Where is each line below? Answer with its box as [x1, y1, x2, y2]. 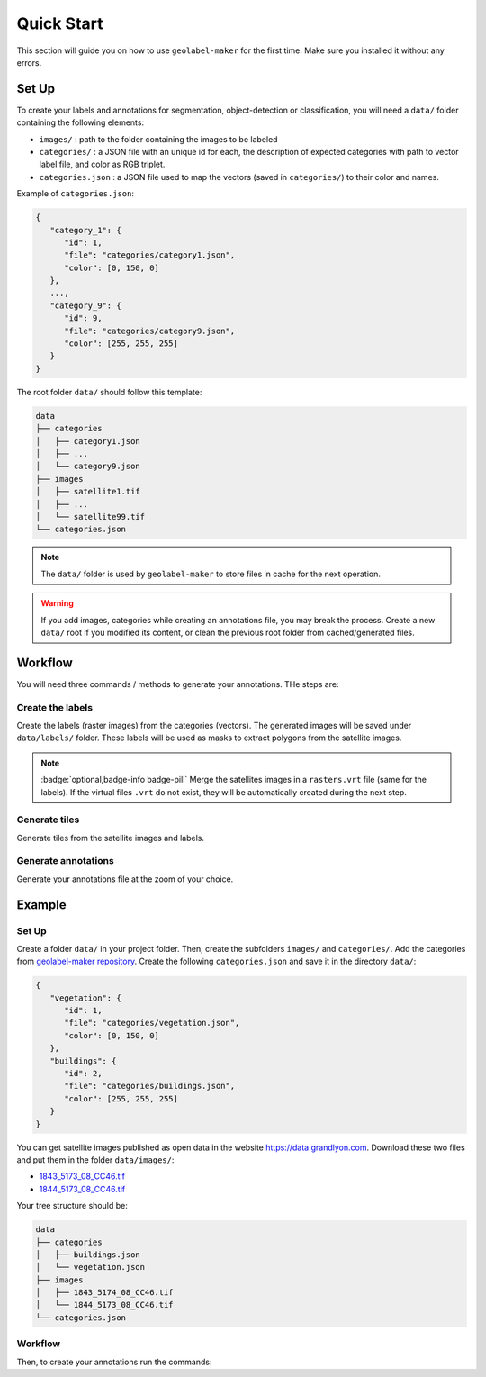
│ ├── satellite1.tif [35, 486, 141, 497]
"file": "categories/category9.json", [64, 325, 236, 336]
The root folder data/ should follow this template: [16, 386, 202, 397]
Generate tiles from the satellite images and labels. [16, 832, 204, 843]
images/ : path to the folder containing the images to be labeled [39, 133, 278, 144]
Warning [40, 598, 74, 609]
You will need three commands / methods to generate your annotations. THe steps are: [16, 678, 339, 689]
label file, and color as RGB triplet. [39, 159, 166, 170]
